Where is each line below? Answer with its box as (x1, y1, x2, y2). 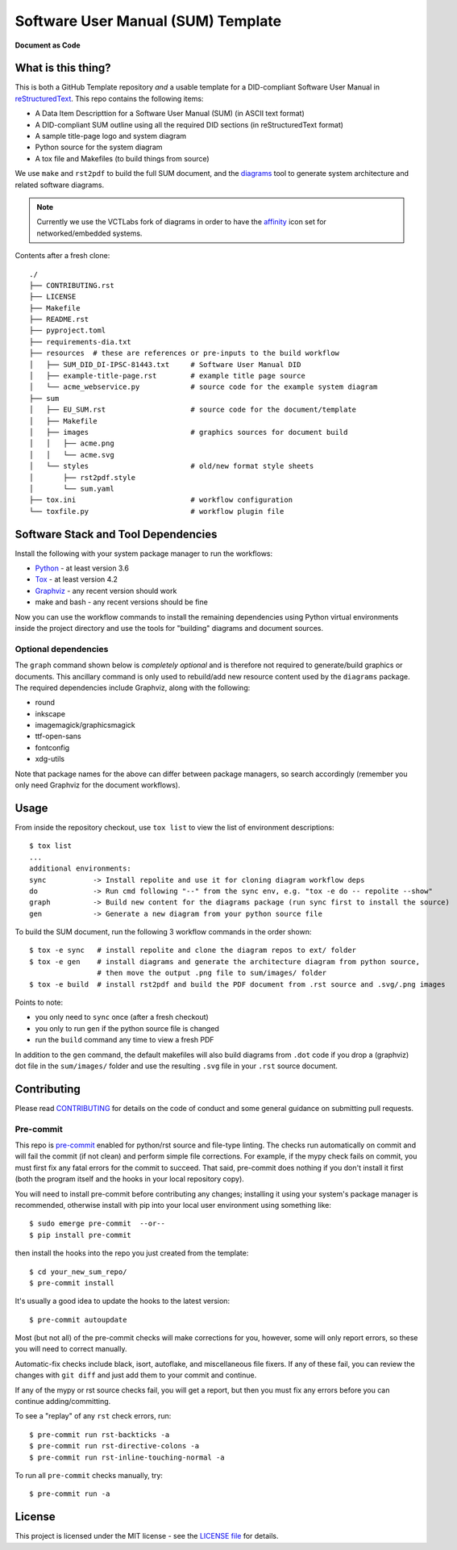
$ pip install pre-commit (29, 1230, 132, 1239)
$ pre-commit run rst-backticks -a (29, 1430, 170, 1439)
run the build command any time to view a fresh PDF (35, 1035, 214, 1045)
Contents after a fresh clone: (15, 251, 110, 261)
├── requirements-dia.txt (29, 337, 132, 346)
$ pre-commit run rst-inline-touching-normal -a (29, 1452, 225, 1462)
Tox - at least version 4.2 (35, 574, 118, 584)
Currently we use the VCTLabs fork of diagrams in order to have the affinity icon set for (36, 217, 326, 227)
